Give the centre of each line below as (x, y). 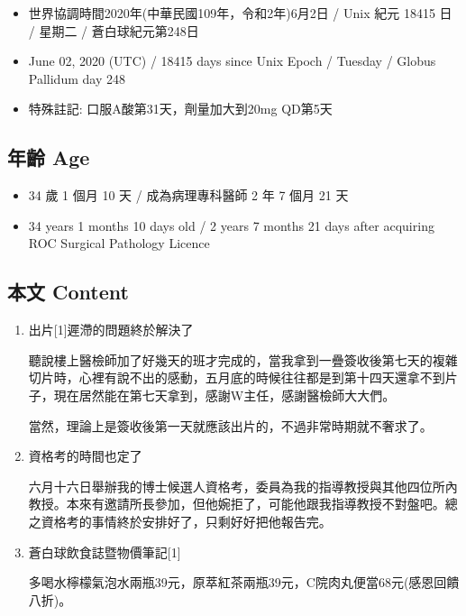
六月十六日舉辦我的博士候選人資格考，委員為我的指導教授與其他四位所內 (243, 486)
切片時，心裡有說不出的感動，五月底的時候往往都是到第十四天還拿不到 (237, 377)
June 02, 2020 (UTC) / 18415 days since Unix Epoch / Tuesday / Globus (232, 61)
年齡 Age (49, 157)
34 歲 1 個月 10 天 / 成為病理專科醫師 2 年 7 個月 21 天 (188, 195)
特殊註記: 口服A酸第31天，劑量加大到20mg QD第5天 (180, 109)
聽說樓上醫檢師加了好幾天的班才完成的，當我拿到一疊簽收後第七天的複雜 (243, 359)
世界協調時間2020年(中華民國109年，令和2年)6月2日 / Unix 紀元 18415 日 (240, 13)
